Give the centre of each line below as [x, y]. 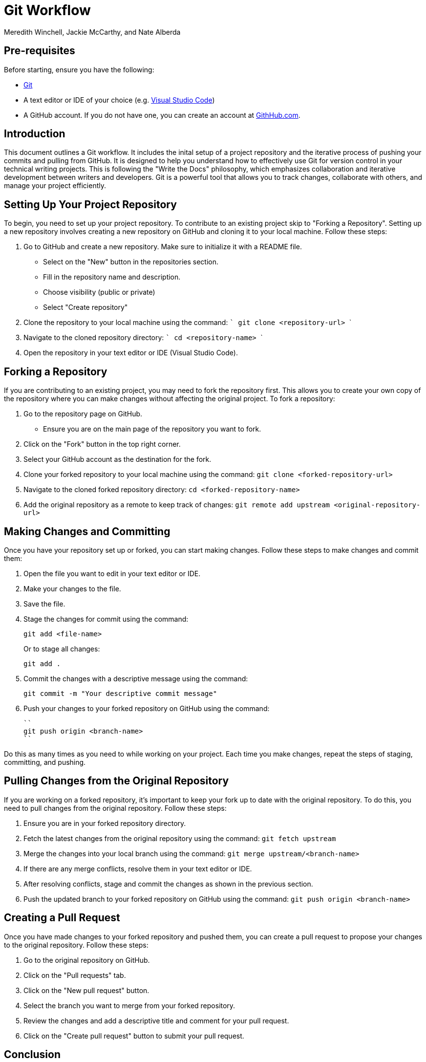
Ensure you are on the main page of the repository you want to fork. [152, 429]
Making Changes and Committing [87, 531]
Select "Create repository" [85, 307]
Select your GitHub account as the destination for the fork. [117, 459]
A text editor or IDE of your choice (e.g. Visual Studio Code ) [119, 100]
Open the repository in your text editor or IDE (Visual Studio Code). [131, 353]
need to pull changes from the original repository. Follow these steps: [115, 808]
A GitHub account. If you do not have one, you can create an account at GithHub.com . [162, 115]
